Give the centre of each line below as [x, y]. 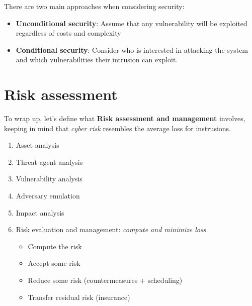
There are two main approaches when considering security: [94, 6]
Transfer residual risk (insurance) [79, 297]
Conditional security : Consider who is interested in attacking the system [132, 49]
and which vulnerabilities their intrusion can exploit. [97, 60]
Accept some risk [54, 263]
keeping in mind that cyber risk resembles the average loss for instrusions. [117, 128]
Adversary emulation [48, 196]
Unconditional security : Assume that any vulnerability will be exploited [132, 23]
